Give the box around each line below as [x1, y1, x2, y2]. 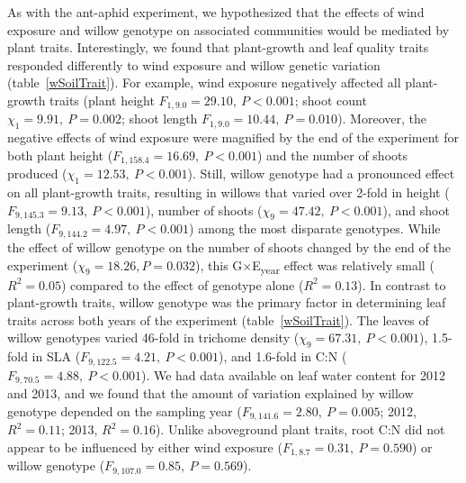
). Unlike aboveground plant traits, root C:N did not [155, 420, 445, 439]
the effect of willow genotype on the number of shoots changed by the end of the [7, 237, 451, 256]
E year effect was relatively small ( [252, 255, 435, 277]
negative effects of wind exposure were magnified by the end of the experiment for [7, 128, 459, 147]
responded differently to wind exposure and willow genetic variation [7, 55, 381, 74]
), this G [195, 255, 243, 274]
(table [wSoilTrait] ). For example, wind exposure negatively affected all [7, 73, 401, 92]
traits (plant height [49, 90, 155, 109]
